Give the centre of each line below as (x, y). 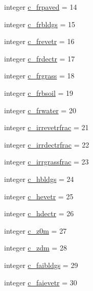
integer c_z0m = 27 (36, 230)
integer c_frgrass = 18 (39, 76)
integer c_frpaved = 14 (41, 7)
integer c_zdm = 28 (36, 248)
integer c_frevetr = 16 (39, 41)
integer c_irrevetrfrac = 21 (46, 127)
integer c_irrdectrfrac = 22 (47, 144)
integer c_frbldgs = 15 (40, 24)
